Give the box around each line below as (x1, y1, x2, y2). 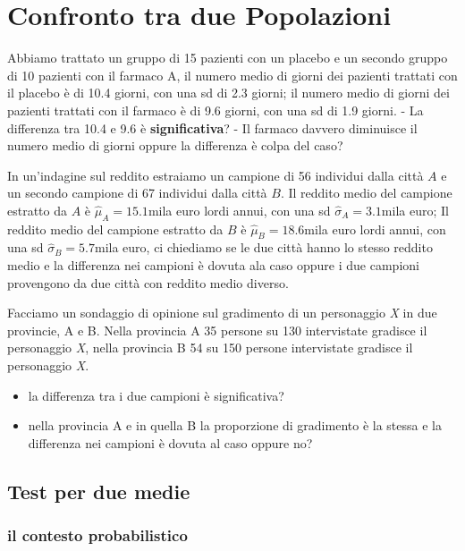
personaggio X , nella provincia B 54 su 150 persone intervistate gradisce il (7, 338, 413, 357)
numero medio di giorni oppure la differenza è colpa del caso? (7, 136, 343, 155)
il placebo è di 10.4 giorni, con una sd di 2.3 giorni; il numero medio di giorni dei (7, 83, 450, 102)
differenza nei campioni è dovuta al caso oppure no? (28, 433, 313, 452)
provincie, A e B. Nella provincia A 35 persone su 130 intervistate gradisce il (7, 320, 427, 339)
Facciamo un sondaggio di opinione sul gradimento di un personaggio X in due (7, 303, 437, 322)
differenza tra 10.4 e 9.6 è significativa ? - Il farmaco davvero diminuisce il (7, 118, 418, 137)
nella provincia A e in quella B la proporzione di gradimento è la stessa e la (28, 416, 442, 435)
